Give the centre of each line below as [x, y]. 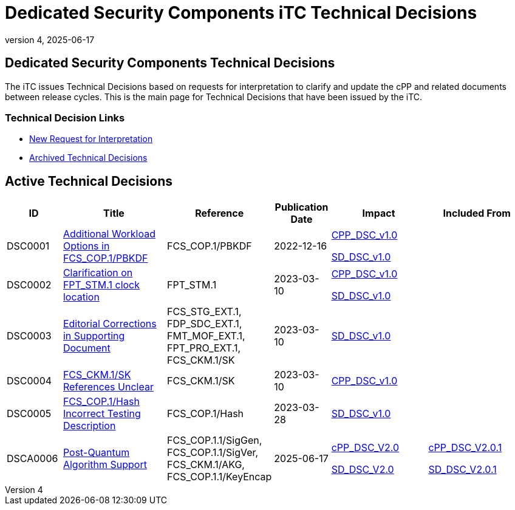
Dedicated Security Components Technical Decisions [170, 63]
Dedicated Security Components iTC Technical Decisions [241, 13]
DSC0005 [29, 414]
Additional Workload [109, 234]
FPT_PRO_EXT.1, [204, 348]
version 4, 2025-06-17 [50, 39]
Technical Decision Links [65, 117]
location [81, 297]
